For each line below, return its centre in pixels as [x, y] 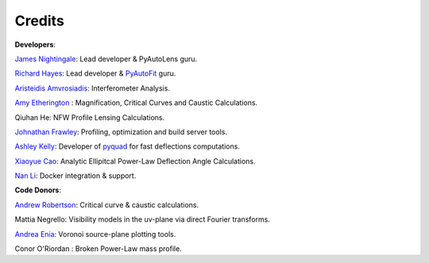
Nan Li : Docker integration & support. [75, 176]
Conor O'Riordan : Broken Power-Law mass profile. [98, 249]
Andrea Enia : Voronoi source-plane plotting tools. [95, 234]
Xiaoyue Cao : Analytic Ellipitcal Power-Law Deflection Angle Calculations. [135, 161]
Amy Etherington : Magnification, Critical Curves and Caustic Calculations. [136, 102]
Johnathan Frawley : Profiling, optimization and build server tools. [121, 132]
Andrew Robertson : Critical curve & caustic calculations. [107, 205]
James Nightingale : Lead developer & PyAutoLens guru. [106, 59]
